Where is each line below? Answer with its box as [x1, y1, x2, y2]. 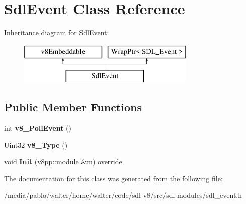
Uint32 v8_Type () [4, 139, 68, 150]
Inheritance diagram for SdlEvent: [4, 27, 109, 38]
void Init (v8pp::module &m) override [4, 156, 122, 167]
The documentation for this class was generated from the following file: [4, 173, 223, 183]
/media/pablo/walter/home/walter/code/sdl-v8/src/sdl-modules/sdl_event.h [4, 190, 242, 200]
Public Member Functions [4, 99, 142, 115]
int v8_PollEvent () [4, 123, 71, 133]
